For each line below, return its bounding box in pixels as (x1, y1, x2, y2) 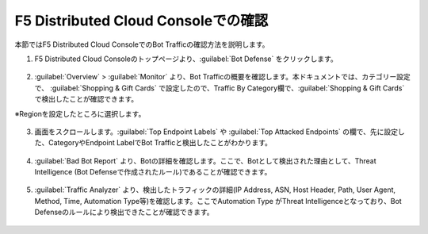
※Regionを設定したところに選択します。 (14, 109, 146, 118)
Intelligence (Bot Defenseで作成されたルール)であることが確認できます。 (34, 167, 272, 177)
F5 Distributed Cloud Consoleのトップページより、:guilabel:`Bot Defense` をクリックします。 (34, 54, 338, 63)
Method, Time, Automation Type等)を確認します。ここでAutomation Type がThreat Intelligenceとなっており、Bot (34, 196, 402, 205)
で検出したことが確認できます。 (34, 94, 139, 104)
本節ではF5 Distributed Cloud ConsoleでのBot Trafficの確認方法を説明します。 (14, 40, 269, 49)
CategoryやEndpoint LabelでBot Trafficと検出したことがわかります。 (48, 138, 273, 148)
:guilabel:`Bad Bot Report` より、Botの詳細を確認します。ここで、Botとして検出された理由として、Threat (34, 155, 376, 166)
